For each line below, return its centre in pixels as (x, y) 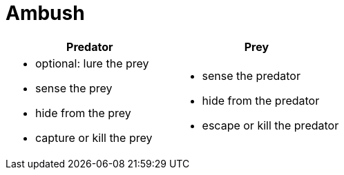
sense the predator (251, 75)
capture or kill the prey (94, 137)
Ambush (45, 13)
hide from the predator (261, 100)
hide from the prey (83, 113)
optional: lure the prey (92, 63)
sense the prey (74, 88)
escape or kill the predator (270, 125)
